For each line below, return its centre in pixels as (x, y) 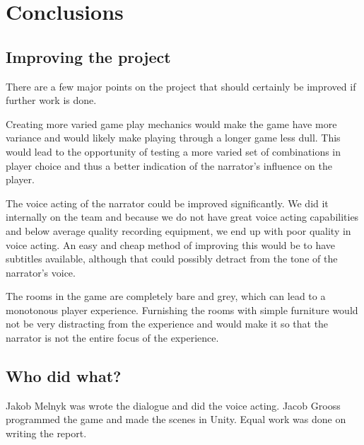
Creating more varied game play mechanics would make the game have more (171, 123)
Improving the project (88, 56)
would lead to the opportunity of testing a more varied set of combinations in (174, 151)
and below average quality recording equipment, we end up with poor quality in (178, 230)
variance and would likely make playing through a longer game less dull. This (173, 138)
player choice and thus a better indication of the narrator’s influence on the (169, 165)
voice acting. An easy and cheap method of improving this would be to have (171, 244)
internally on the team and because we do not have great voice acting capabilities (182, 217)
